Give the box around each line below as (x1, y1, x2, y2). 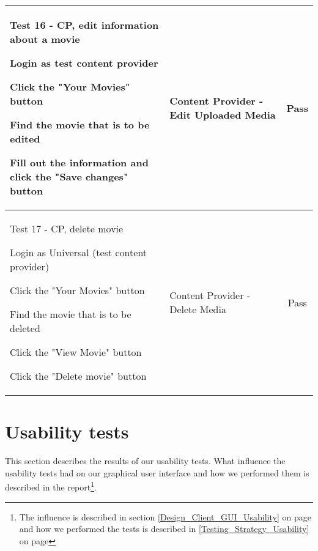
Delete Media (169, 302, 226, 316)
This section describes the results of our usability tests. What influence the (5, 454, 286, 467)
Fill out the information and (10, 155, 149, 169)
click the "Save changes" (10, 169, 128, 183)
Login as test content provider (10, 56, 158, 70)
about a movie (10, 32, 80, 46)
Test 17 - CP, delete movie (10, 221, 124, 235)
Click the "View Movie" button (10, 345, 142, 359)
